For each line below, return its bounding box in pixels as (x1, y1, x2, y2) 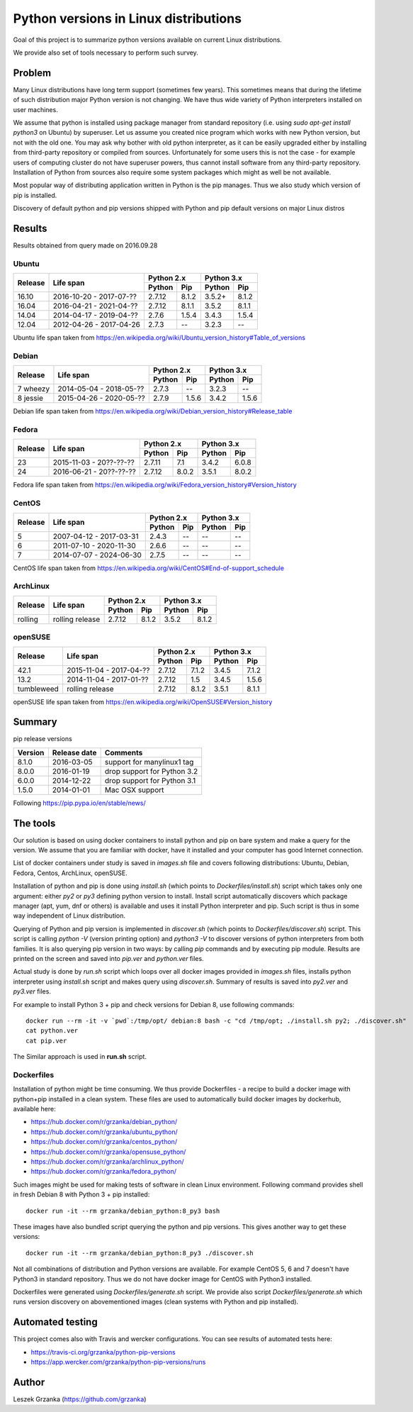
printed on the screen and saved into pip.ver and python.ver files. (13, 955, 205, 962)
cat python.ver (26, 1027, 79, 1035)
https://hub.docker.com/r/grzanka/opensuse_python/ (30, 1147, 186, 1156)
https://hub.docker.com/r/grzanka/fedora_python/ (30, 1167, 177, 1176)
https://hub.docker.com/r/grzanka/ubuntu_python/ (30, 1128, 179, 1136)
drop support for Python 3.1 (104, 775, 196, 785)
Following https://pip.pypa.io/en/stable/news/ (13, 799, 146, 807)
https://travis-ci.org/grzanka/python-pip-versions (30, 1347, 176, 1356)
